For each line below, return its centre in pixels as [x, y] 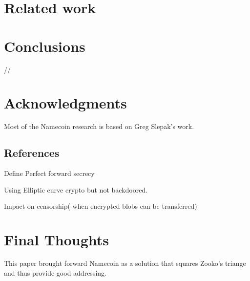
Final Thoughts [57, 239]
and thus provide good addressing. [55, 272]
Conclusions [45, 46]
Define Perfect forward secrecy [49, 173]
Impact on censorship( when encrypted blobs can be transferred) [101, 206]
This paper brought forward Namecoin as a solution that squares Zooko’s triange [125, 263]
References [32, 153]
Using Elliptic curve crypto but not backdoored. [76, 189]
